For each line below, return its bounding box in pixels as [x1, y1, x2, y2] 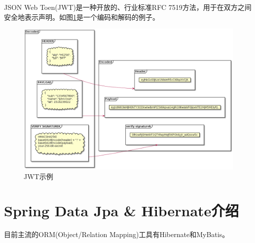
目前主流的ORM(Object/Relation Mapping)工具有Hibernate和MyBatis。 [4, 229, 229, 239]
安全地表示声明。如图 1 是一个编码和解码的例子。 [4, 11, 159, 22]
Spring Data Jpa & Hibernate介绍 [4, 200, 239, 220]
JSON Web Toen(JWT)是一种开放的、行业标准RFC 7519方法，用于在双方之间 [4, 2, 252, 12]
